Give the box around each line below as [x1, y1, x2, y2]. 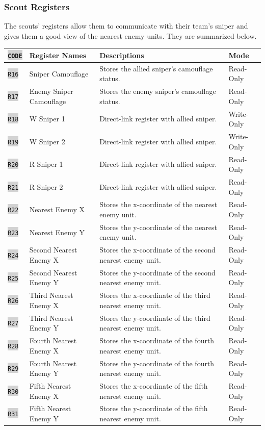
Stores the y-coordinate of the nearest [99, 221, 218, 232]
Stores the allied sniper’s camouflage [99, 63, 213, 73]
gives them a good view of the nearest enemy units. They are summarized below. [4, 30, 257, 41]
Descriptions [99, 49, 144, 60]
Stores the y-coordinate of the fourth [99, 358, 215, 368]
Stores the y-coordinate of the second [99, 267, 216, 277]
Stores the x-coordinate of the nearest [99, 199, 218, 210]
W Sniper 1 [29, 113, 65, 124]
